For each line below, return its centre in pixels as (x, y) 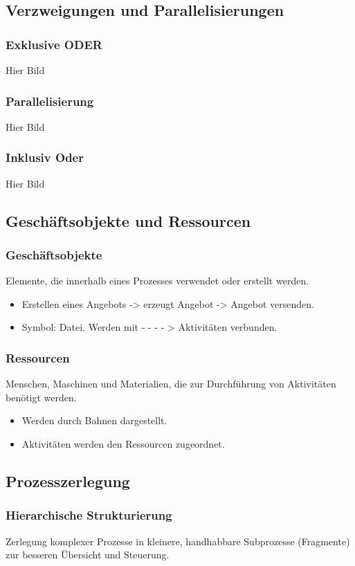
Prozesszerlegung (68, 481)
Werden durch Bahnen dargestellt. (94, 420)
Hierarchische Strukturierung (89, 515)
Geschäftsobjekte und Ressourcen (128, 220)
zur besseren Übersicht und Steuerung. (88, 555)
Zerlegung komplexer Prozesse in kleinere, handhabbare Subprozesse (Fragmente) (178, 541)
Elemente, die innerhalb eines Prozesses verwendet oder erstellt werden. (157, 281)
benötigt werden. (41, 397)
